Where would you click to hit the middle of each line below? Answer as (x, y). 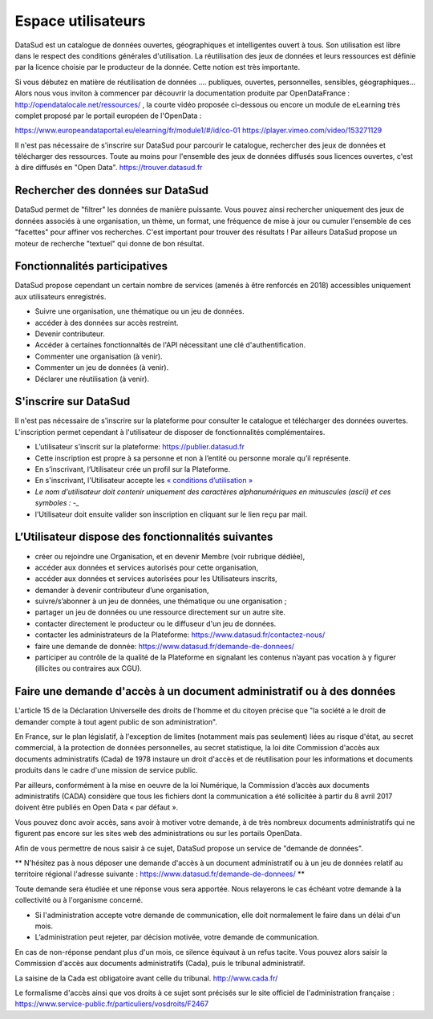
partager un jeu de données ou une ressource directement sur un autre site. (160, 612)
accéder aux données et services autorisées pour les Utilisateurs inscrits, (156, 579)
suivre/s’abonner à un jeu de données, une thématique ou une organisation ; (161, 601)
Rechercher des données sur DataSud (111, 191)
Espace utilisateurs (80, 21)
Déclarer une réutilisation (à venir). (92, 379)
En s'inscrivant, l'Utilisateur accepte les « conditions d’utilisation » (144, 481)
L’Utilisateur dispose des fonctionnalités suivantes (144, 537)
